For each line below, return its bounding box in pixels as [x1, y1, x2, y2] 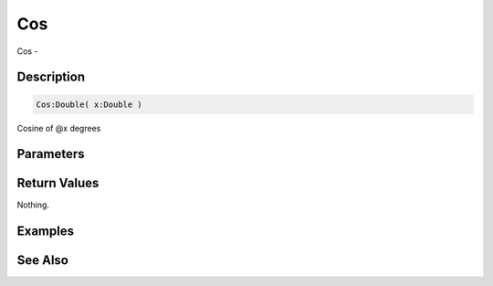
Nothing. [16, 199, 50, 210]
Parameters [16, 146, 85, 162]
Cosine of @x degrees [16, 122, 101, 133]
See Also [16, 252, 68, 269]
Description [16, 69, 86, 85]
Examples [16, 224, 75, 239]
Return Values [16, 175, 100, 191]
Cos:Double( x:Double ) [36, 99, 143, 110]
